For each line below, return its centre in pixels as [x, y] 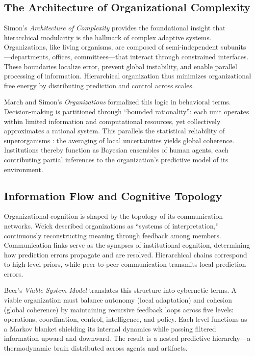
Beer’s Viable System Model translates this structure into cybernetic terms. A [120, 290]
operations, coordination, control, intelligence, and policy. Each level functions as [126, 319]
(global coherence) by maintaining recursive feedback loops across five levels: [119, 309]
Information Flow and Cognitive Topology [113, 195]
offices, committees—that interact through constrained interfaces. [150, 56]
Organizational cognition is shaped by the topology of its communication [114, 216]
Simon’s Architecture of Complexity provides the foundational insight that [115, 28]
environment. [24, 169]
